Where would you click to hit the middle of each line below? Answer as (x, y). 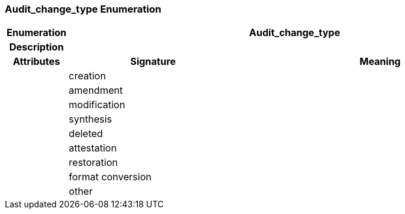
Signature (153, 62)
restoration (93, 163)
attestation (93, 148)
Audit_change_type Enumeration (83, 9)
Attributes (36, 62)
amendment (96, 90)
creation (87, 76)
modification (97, 105)
